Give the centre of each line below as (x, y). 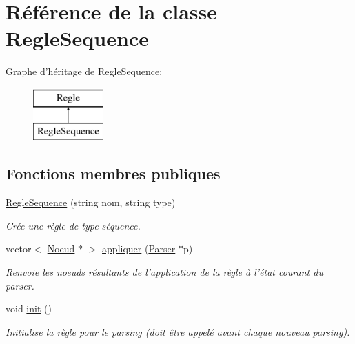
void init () (29, 308)
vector (19, 249)
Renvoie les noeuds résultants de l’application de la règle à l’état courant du (164, 272)
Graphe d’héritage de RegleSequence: (84, 71)
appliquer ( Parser (139, 249)
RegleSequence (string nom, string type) (91, 202)
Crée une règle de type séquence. (73, 225)
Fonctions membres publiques (113, 173)
